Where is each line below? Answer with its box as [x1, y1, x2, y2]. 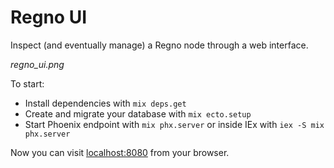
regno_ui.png [10, 58, 65, 70]
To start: [10, 77, 45, 90]
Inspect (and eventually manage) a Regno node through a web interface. [10, 39, 309, 51]
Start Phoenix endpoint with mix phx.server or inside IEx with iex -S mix [24, 118, 325, 130]
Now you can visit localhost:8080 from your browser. [10, 146, 230, 158]
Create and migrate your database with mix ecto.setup [24, 107, 252, 120]
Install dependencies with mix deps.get [24, 97, 187, 109]
